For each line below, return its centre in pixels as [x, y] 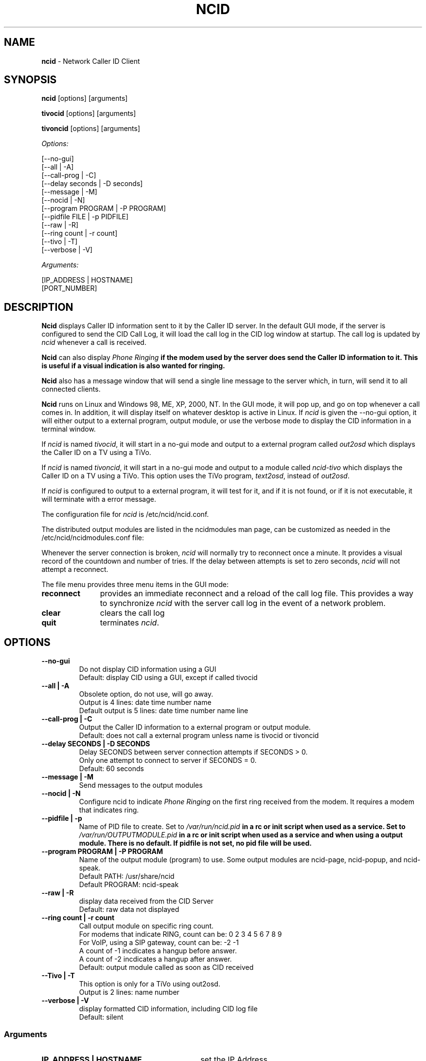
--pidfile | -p [62, 818]
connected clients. [71, 389]
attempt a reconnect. [75, 569]
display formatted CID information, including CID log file [168, 1009]
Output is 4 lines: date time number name [145, 702]
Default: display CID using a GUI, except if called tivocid [168, 678]
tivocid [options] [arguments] [89, 114]
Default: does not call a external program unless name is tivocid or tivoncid [199, 736]
